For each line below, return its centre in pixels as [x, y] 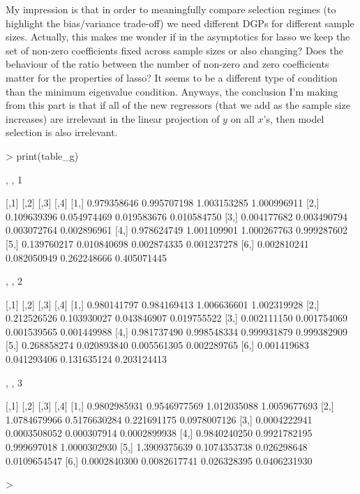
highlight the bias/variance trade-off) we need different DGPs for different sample [180, 23]
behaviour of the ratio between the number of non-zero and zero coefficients [167, 64]
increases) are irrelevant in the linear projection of [113, 118]
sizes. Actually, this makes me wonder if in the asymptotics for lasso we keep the [178, 37]
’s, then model [294, 118]
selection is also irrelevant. [62, 132]
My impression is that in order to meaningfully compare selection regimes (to [171, 9]
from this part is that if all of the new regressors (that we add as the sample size [178, 105]
